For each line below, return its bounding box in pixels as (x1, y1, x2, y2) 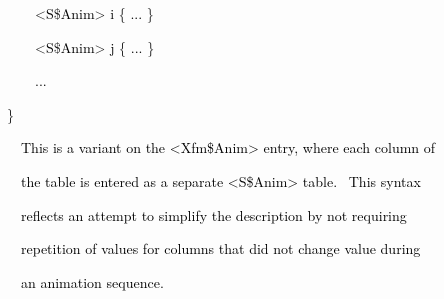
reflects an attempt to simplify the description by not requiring (20, 204, 407, 225)
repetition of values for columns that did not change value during (20, 238, 421, 259)
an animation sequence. (20, 271, 164, 292)
